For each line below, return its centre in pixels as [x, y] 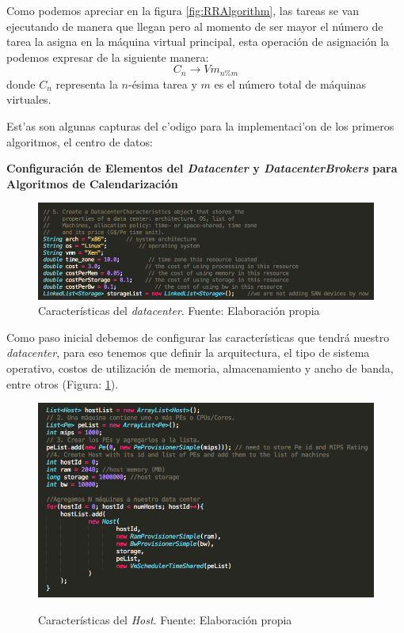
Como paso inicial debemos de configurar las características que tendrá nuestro [198, 337]
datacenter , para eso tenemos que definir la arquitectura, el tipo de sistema [188, 353]
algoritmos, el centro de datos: [80, 141]
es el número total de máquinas [290, 83]
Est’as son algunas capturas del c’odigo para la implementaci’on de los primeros [200, 126]
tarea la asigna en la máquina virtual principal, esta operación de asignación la [198, 42]
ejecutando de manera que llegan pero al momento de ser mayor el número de [195, 26]
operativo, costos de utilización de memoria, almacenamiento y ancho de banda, [200, 368]
